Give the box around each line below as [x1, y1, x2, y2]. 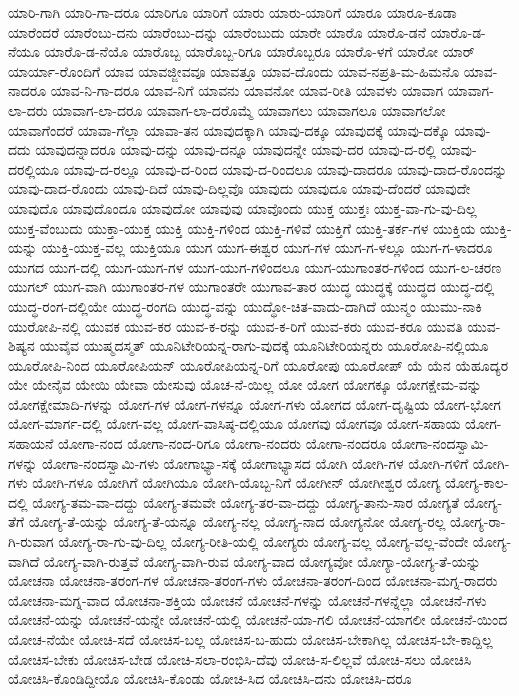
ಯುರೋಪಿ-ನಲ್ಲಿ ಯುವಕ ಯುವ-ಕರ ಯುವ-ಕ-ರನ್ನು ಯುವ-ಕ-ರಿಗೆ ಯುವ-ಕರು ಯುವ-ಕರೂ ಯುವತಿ [8, 315, 463, 336]
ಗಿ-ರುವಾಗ [8, 531, 54, 552]
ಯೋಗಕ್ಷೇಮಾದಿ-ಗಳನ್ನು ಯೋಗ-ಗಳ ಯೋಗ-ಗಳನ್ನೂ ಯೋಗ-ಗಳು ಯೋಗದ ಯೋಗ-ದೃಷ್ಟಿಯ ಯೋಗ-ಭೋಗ [8, 393, 501, 414]
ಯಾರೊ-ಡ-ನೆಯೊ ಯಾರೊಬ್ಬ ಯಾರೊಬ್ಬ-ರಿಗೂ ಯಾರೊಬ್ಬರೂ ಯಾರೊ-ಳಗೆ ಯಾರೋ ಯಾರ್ [44, 41, 475, 62]
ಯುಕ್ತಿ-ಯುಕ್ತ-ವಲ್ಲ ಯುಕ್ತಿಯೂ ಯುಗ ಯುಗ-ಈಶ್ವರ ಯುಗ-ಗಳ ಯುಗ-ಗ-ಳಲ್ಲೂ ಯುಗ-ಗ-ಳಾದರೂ [41, 237, 493, 258]
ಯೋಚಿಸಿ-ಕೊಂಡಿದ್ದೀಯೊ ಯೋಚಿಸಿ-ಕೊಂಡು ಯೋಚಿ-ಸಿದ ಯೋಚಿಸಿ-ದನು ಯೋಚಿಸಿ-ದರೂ [8, 668, 412, 689]
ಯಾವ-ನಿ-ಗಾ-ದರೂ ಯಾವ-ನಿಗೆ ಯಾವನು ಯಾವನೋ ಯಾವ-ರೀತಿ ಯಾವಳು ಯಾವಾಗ [50, 80, 444, 101]
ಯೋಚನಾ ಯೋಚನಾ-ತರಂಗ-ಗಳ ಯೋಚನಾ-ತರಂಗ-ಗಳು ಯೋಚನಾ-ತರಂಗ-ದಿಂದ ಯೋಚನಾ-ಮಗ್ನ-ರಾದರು [8, 570, 498, 591]
